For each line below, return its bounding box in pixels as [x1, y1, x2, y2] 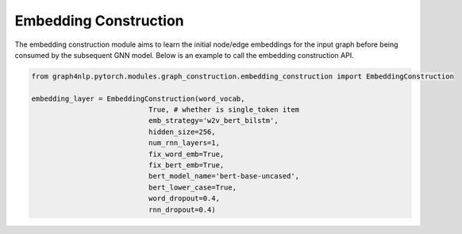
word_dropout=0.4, [148, 194, 220, 203]
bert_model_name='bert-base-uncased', [148, 171, 300, 181]
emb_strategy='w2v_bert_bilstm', [148, 116, 279, 125]
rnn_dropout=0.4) [148, 205, 216, 214]
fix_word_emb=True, [148, 149, 225, 159]
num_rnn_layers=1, [148, 139, 220, 148]
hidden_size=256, [148, 127, 216, 136]
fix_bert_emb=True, [148, 161, 225, 170]
